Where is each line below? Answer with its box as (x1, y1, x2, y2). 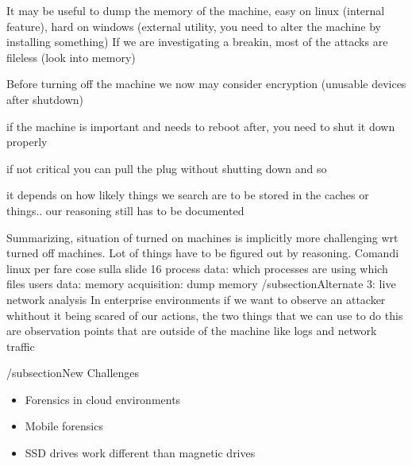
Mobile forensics (25, 418, 103, 434)
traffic (6, 337, 35, 354)
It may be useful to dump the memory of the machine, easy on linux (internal (6, 2, 385, 18)
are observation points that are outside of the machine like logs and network (6, 322, 377, 339)
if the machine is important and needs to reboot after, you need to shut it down (6, 117, 395, 134)
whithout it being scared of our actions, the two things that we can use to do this (6, 306, 403, 323)
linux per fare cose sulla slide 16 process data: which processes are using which (6, 260, 388, 276)
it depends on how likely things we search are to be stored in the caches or (6, 187, 369, 203)
